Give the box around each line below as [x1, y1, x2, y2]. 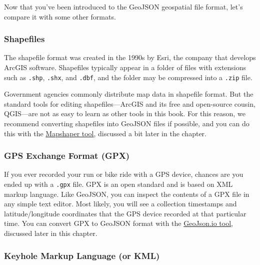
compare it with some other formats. [4, 11, 116, 22]
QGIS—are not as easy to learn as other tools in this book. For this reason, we [4, 108, 245, 119]
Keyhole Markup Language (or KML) [4, 249, 160, 261]
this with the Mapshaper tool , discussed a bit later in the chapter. [4, 128, 206, 138]
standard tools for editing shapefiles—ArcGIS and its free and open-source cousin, [4, 98, 255, 109]
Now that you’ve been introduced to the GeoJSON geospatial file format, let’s [4, 2, 243, 12]
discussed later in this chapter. [4, 228, 97, 238]
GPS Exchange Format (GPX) [4, 149, 130, 162]
